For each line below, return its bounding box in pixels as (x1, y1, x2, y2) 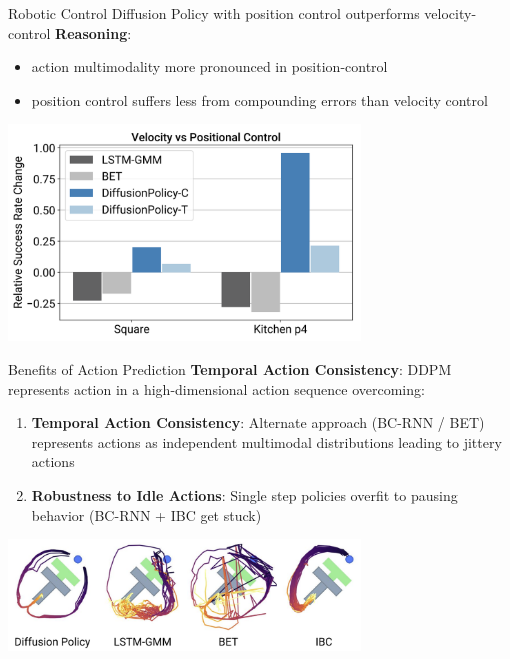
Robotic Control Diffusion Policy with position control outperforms (8, 3, 420, 23)
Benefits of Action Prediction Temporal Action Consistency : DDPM (8, 359, 452, 380)
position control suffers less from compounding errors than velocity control (31, 89, 488, 110)
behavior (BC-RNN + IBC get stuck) (31, 504, 262, 525)
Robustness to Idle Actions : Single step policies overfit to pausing (31, 484, 458, 505)
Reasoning (55, 22, 128, 43)
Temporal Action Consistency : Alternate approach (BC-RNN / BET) (31, 412, 485, 433)
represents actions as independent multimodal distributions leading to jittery (31, 431, 502, 452)
